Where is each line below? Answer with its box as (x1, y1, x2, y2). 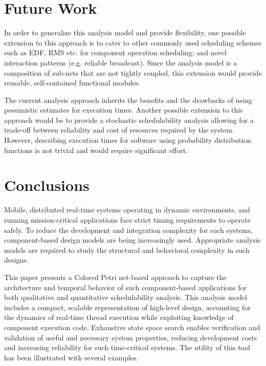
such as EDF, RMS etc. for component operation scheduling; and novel (4, 47, 227, 58)
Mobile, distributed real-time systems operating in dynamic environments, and (4, 204, 250, 215)
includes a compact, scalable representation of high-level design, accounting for (4, 302, 251, 312)
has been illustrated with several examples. (4, 352, 139, 362)
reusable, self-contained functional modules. (4, 77, 141, 88)
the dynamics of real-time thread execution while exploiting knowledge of (4, 312, 234, 322)
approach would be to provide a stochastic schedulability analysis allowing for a (4, 114, 254, 125)
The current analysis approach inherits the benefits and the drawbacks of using (4, 94, 252, 105)
